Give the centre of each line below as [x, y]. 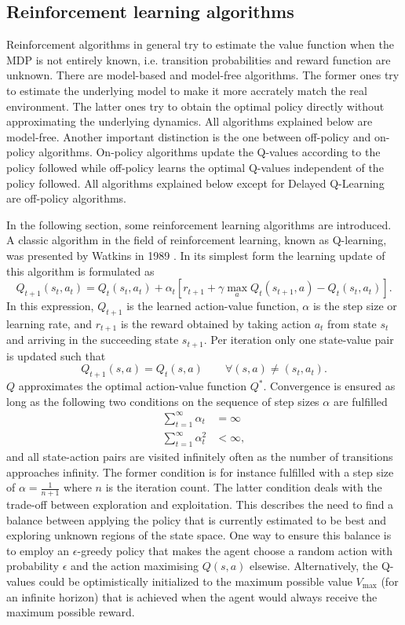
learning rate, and [49, 323]
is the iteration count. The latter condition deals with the [244, 487]
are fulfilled [360, 401]
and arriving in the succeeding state [93, 340]
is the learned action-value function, [213, 306]
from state [352, 323]
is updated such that [56, 355]
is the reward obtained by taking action [216, 323]
